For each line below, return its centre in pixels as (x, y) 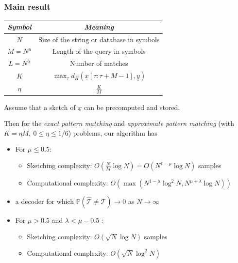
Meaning (99, 26)
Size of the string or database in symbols (99, 39)
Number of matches (99, 63)
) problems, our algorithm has (113, 132)
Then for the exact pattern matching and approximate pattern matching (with (119, 123)
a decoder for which (45, 201)
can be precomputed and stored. (132, 107)
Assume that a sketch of (40, 107)
